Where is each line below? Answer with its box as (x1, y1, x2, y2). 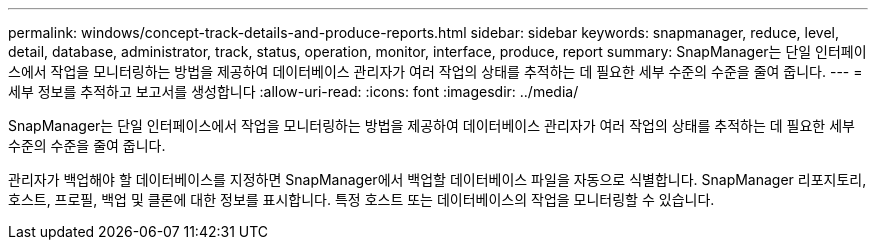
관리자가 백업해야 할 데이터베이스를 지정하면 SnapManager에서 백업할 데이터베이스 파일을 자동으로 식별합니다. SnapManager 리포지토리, (8, 171, 867, 188)
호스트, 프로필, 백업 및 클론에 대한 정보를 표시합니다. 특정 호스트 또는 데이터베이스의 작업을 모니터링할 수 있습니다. (8, 191, 715, 208)
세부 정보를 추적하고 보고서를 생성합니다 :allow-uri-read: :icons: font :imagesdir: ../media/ (8, 83, 579, 100)
